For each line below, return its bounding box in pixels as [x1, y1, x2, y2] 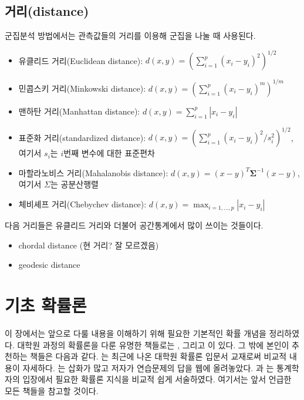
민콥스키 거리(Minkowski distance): [18, 82, 146, 94]
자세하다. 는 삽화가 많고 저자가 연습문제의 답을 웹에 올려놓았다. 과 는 [22, 361, 274, 374]
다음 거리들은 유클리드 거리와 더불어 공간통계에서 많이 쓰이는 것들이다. [5, 219, 264, 231]
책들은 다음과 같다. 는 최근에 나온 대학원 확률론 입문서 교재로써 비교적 [30, 350, 287, 362]
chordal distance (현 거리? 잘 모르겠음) [18, 238, 159, 251]
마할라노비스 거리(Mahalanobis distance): [18, 166, 168, 179]
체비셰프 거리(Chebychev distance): [18, 198, 147, 210]
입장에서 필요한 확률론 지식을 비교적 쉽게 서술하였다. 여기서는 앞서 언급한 [22, 373, 292, 385]
